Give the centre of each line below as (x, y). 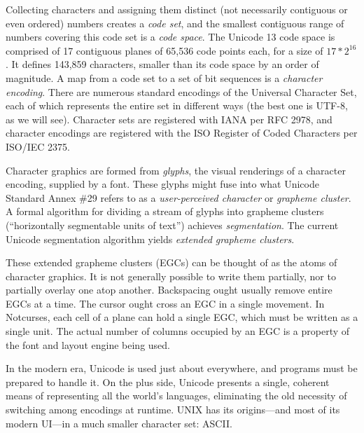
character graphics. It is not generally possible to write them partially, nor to (171, 276)
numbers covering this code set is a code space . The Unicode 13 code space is (170, 37)
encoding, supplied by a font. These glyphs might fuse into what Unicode (162, 184)
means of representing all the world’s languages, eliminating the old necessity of (176, 396)
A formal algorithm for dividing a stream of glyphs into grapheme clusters (165, 211)
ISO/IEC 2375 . (38, 146)
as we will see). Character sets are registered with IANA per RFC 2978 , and (169, 119)
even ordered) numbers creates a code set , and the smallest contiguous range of (175, 23)
